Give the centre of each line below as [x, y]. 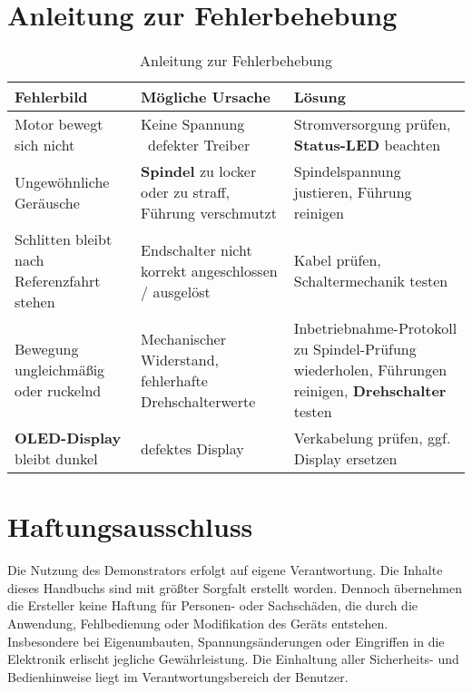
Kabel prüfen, [337, 260]
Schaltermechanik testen [371, 281]
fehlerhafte [174, 380]
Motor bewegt [59, 124]
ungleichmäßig [60, 370]
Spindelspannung [347, 171]
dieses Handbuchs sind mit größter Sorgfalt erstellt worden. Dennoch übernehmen [235, 587]
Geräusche [47, 202]
